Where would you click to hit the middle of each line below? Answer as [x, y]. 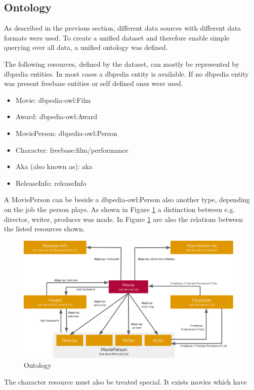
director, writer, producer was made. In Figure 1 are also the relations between [124, 219]
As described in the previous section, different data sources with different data [123, 28]
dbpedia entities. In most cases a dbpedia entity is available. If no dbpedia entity [127, 73]
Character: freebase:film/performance [72, 150]
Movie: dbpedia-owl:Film [53, 100]
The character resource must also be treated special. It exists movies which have [126, 381]
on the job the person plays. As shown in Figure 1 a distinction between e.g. [120, 209]
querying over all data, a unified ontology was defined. [86, 47]
